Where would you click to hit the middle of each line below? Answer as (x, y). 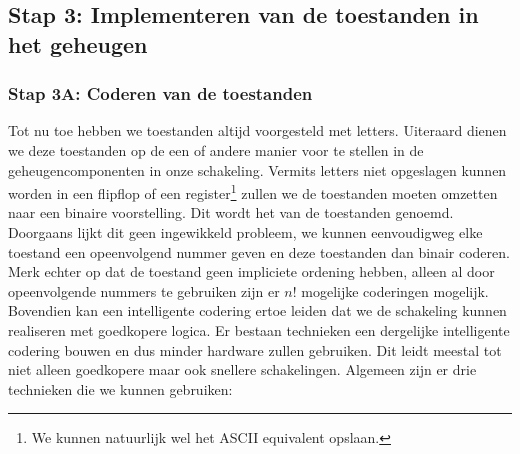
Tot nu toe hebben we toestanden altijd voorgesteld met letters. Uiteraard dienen (257, 130)
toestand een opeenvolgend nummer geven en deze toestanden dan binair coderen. (259, 251)
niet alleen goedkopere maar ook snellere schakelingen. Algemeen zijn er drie (242, 369)
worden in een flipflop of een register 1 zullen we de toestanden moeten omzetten (253, 191)
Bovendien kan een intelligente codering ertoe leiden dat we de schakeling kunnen (257, 310)
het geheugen (78, 43)
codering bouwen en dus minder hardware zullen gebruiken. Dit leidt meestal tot (255, 349)
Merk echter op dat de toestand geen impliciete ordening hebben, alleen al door (251, 271)
